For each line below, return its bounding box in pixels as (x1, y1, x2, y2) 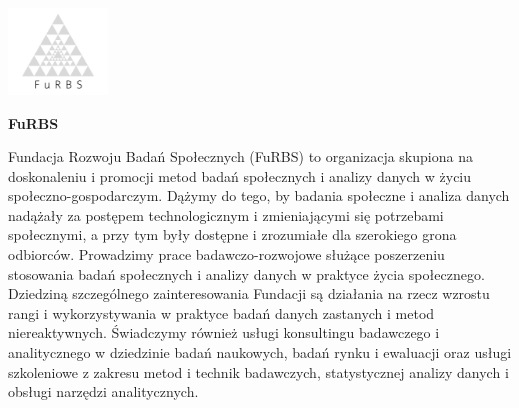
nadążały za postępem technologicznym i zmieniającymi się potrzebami (8, 204, 444, 225)
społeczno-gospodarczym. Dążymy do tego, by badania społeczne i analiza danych (8, 185, 510, 206)
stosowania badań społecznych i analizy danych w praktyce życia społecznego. (8, 263, 485, 284)
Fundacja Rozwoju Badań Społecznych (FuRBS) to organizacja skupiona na (8, 146, 473, 167)
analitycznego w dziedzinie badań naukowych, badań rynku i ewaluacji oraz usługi (8, 342, 512, 363)
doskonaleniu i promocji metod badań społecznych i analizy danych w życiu (8, 165, 472, 186)
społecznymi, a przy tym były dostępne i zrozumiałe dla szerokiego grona (8, 224, 457, 245)
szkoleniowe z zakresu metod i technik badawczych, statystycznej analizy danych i (8, 361, 509, 382)
